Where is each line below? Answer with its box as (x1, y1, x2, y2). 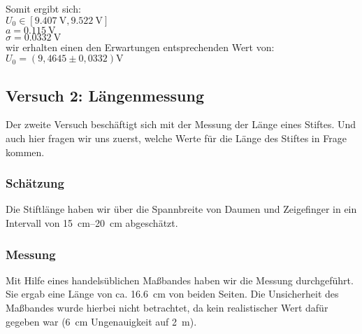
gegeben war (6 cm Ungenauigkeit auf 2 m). (6, 314, 197, 328)
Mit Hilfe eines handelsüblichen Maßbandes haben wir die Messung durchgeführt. (6, 272, 354, 287)
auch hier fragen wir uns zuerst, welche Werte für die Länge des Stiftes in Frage (6, 130, 347, 145)
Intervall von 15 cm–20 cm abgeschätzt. (6, 215, 178, 230)
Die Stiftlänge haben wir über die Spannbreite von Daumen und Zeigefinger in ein (6, 202, 357, 216)
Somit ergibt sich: (6, 1, 81, 15)
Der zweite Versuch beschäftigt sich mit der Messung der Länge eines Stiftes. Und (6, 117, 356, 132)
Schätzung (6, 174, 64, 192)
